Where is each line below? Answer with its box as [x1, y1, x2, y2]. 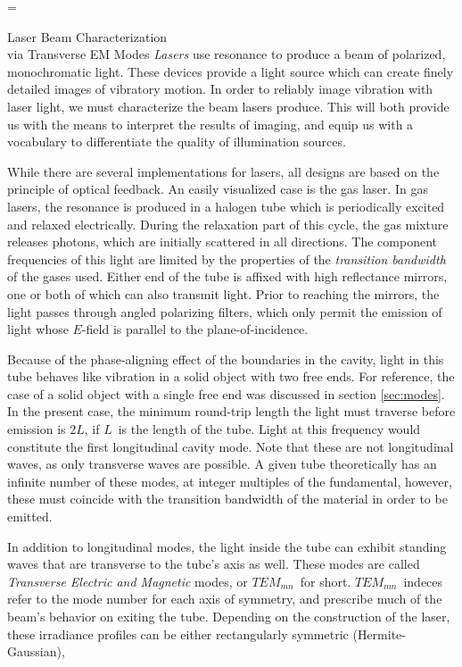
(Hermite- [352, 624, 406, 643]
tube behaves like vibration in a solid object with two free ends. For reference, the [7, 367, 455, 386]
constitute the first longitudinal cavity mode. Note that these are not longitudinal [7, 437, 454, 455]
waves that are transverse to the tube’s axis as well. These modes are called [7, 554, 420, 573]
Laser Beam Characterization [7, 27, 168, 46]
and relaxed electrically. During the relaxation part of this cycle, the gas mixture [7, 214, 449, 233]
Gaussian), [7, 642, 65, 661]
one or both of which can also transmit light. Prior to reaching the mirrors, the [7, 284, 440, 303]
